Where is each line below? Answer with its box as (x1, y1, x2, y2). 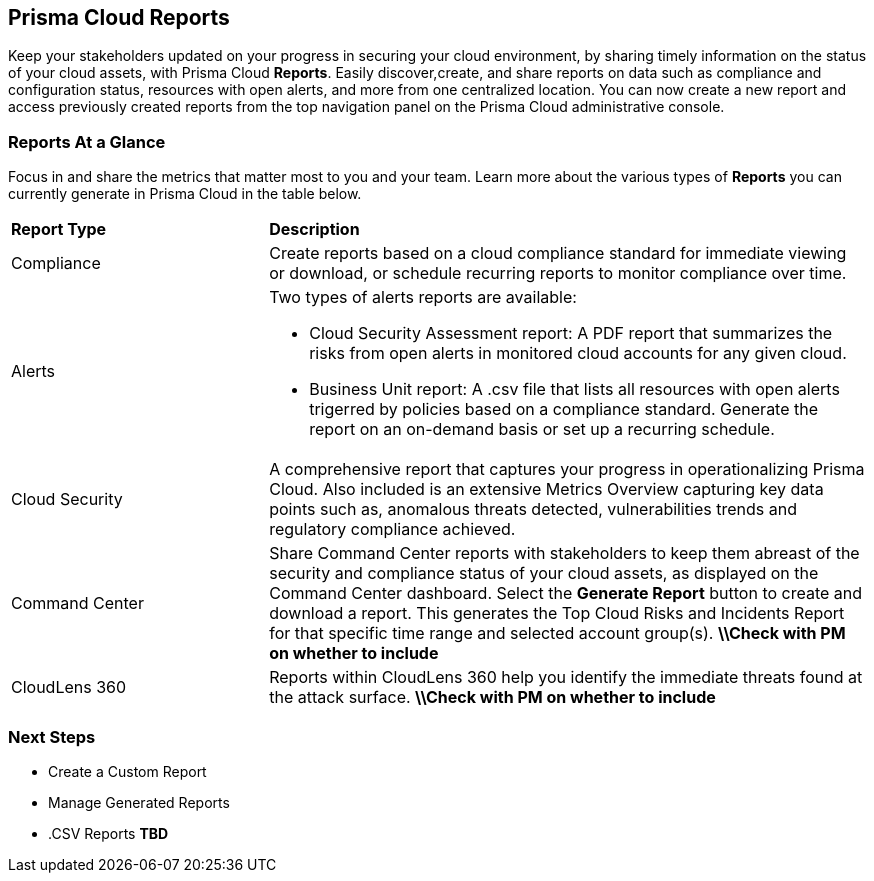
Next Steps (8, 726, 96, 747)
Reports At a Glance (8, 131, 166, 152)
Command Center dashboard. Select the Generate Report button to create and (269, 583, 863, 604)
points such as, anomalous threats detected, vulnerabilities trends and (269, 499, 797, 520)
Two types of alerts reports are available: (269, 287, 577, 308)
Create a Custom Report (48, 762, 207, 780)
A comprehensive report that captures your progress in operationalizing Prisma (269, 459, 865, 480)
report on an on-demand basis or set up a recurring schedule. (309, 419, 775, 440)
